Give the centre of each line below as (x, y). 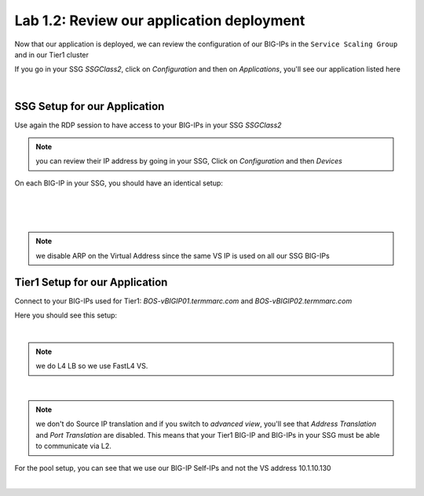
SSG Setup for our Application (90, 106)
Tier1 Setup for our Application (91, 282)
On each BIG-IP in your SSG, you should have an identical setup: (119, 183)
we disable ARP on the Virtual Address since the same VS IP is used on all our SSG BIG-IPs (183, 255)
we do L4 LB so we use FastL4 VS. (92, 366)
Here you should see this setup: (66, 315)
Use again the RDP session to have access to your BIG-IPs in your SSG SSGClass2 (148, 125)
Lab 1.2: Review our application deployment (160, 20)
